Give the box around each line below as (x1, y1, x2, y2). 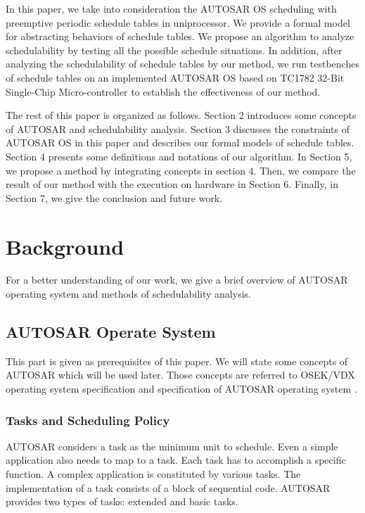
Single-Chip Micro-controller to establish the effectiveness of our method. (6, 84, 321, 99)
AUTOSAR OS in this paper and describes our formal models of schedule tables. (6, 135, 354, 150)
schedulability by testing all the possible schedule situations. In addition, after (6, 42, 342, 57)
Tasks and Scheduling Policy (6, 411, 170, 429)
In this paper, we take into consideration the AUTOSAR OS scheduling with (6, 1, 337, 15)
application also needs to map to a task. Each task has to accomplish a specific (6, 452, 346, 467)
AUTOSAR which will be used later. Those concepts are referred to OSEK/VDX (6, 367, 355, 382)
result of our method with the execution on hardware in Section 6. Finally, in (6, 177, 338, 191)
